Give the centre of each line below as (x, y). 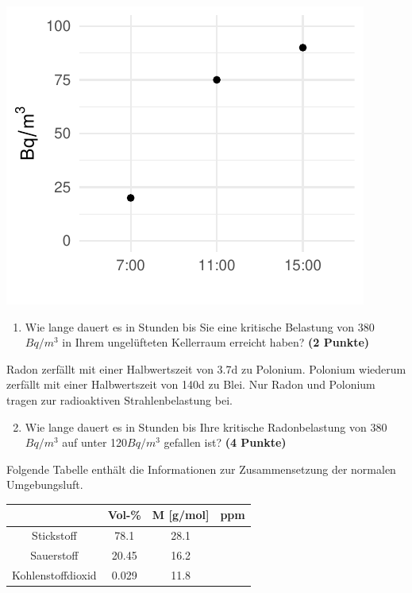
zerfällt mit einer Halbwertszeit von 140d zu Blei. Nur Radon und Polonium (191, 384)
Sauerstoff (54, 555)
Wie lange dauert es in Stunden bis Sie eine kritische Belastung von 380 (200, 326)
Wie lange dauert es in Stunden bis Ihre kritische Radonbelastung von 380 (206, 426)
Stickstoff (54, 535)
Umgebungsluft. (45, 484)
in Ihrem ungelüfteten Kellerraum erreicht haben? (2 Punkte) (216, 342)
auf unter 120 (95, 442)
